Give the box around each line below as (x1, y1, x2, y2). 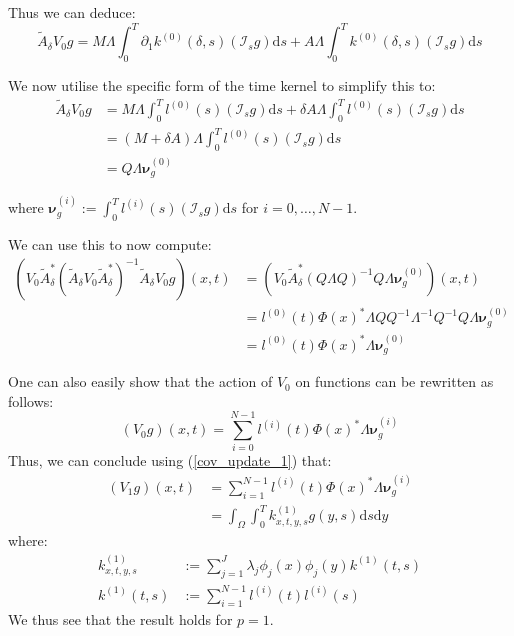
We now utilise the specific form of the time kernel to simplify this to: (8, 74, 436, 95)
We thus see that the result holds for (8, 608, 233, 629)
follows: (8, 390, 54, 411)
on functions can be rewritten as (295, 371, 494, 392)
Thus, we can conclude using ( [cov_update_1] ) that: (8, 450, 332, 471)
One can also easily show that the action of (8, 371, 273, 392)
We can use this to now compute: (8, 233, 212, 254)
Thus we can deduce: (8, 2, 136, 22)
